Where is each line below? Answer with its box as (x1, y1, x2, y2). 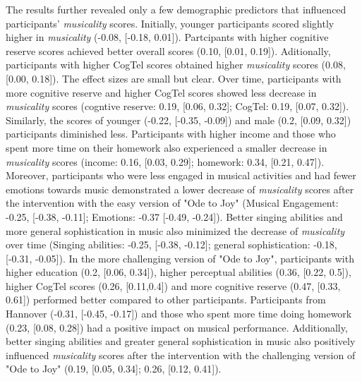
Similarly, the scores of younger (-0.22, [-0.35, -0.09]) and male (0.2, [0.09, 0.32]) (6, 112, 351, 127)
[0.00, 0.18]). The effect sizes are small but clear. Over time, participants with (6, 71, 342, 85)
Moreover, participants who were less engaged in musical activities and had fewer (6, 168, 356, 183)
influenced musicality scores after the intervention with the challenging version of (6, 347, 356, 362)
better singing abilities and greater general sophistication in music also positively (6, 334, 356, 349)
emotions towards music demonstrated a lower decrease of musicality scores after (6, 181, 354, 196)
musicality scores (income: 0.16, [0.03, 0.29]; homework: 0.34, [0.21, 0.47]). (6, 154, 325, 169)
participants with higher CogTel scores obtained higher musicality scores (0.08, (6, 57, 346, 72)
